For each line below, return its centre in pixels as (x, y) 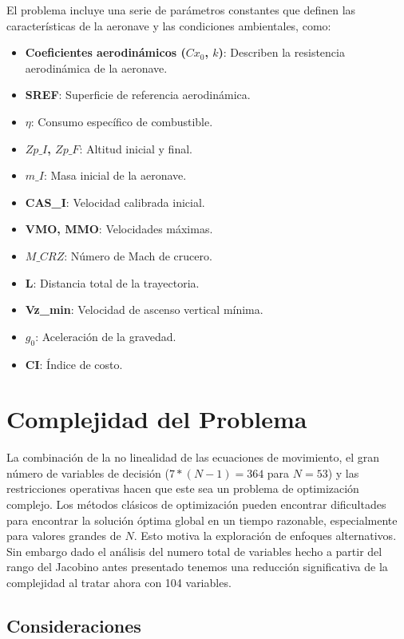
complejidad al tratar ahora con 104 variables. (119, 582)
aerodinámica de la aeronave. (96, 67)
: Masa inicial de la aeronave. (115, 175)
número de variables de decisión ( (88, 472)
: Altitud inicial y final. (136, 148)
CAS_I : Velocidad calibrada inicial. (115, 202)
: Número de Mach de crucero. (138, 255)
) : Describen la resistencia (281, 52)
